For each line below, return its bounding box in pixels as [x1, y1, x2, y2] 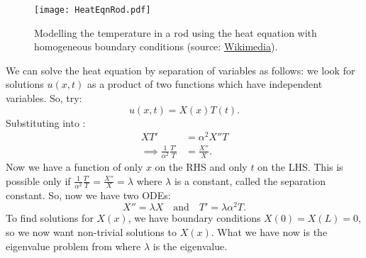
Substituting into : [6, 115, 86, 130]
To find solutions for [6, 211, 94, 225]
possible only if [6, 173, 71, 188]
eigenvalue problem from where [6, 238, 141, 253]
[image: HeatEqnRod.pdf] [34, 5, 151, 15]
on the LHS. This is [257, 159, 343, 174]
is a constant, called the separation [174, 173, 326, 188]
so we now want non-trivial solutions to [6, 225, 177, 240]
